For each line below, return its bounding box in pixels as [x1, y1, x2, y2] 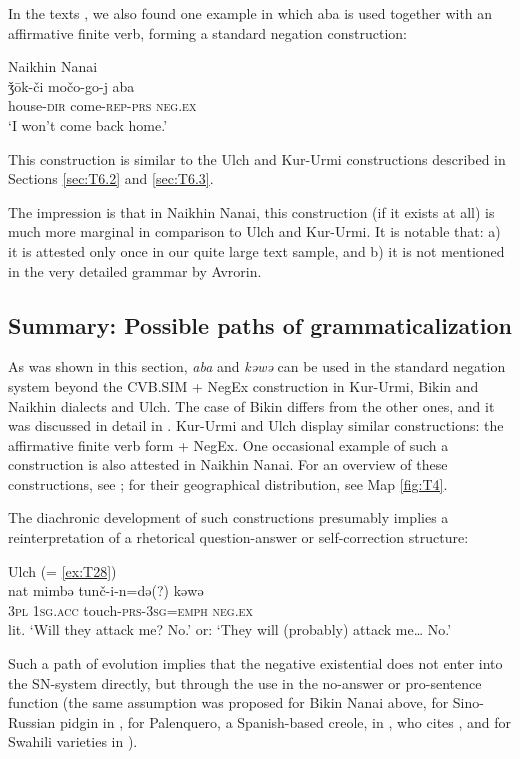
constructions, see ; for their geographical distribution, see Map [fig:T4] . [8, 473, 448, 494]
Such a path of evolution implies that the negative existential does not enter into [8, 653, 503, 674]
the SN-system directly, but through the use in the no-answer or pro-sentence [8, 672, 482, 693]
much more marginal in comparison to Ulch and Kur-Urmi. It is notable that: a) [8, 221, 501, 242]
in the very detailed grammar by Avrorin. [8, 260, 262, 281]
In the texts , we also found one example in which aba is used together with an [8, 3, 493, 23]
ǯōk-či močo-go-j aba [8, 75, 135, 96]
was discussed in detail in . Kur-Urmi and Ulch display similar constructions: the [8, 415, 504, 436]
